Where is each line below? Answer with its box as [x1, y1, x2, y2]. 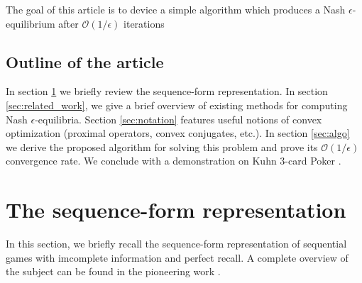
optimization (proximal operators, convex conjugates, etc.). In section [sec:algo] [6, 126, 350, 140]
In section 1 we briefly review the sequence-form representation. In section [6, 84, 328, 99]
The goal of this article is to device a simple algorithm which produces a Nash [6, 2, 346, 16]
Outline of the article [6, 50, 164, 72]
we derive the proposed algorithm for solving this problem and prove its [6, 139, 318, 154]
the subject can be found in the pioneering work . [6, 264, 221, 279]
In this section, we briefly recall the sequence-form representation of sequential [6, 236, 347, 251]
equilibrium [6, 16, 55, 30]
